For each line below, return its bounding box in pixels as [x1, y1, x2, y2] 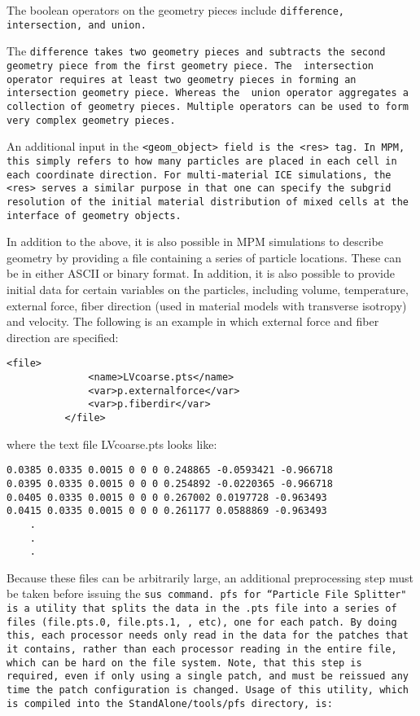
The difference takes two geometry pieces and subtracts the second [7, 42, 386, 59]
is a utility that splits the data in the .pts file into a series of [7, 603, 397, 615]
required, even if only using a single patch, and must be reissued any [7, 670, 409, 683]
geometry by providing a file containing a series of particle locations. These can [7, 248, 401, 266]
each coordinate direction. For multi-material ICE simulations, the [7, 169, 392, 181]
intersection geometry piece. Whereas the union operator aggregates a [7, 87, 409, 99]
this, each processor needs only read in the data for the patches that [7, 630, 409, 642]
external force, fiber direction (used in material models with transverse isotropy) [7, 297, 407, 314]
